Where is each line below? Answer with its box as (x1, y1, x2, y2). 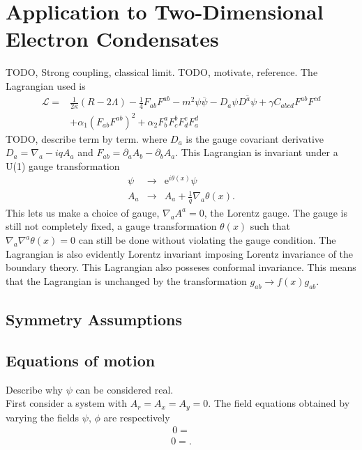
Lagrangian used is (6, 78, 86, 93)
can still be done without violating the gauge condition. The (78, 233, 336, 247)
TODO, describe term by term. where (6, 131, 167, 146)
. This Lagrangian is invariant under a (175, 145, 338, 160)
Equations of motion (6, 349, 156, 371)
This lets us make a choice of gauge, (6, 205, 160, 219)
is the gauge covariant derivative (186, 131, 324, 146)
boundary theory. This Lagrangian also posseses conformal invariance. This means (6, 260, 356, 274)
